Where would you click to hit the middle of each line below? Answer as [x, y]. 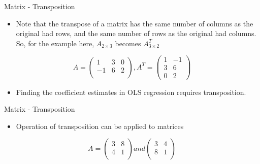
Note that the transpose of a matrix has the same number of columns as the [135, 23]
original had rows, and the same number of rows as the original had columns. [136, 33]
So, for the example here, [55, 43]
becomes [128, 43]
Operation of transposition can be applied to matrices [100, 126]
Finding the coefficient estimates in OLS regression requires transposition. [131, 92]
